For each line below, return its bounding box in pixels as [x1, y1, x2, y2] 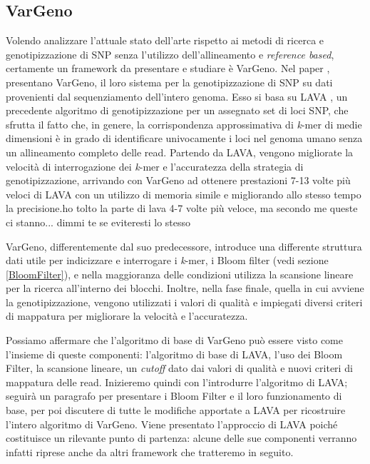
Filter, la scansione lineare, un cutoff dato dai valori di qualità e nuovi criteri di [6, 360, 353, 375]
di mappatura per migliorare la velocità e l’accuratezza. [6, 308, 248, 323]
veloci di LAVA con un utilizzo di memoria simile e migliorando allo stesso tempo [6, 186, 361, 201]
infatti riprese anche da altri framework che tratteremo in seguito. [6, 444, 294, 459]
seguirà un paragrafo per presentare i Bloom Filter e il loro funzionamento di [6, 388, 342, 403]
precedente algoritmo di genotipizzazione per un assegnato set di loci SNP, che [6, 103, 349, 118]
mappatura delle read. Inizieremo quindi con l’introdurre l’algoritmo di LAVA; [6, 374, 348, 389]
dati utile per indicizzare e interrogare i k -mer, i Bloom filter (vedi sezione [6, 253, 329, 268]
